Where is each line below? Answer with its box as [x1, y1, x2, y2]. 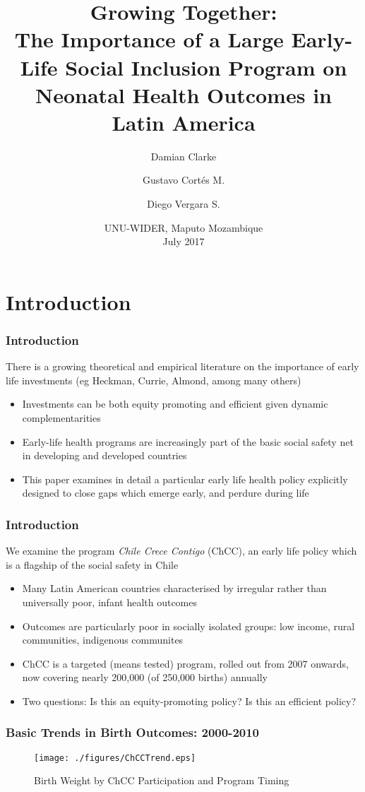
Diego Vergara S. [147, 196, 220, 211]
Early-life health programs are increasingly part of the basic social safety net [22, 434, 354, 449]
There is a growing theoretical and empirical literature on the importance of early [6, 359, 359, 374]
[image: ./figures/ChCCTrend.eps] [34, 752, 196, 763]
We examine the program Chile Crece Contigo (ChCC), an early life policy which [6, 543, 357, 558]
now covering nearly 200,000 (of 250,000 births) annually [22, 670, 268, 685]
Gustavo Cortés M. [142, 172, 225, 187]
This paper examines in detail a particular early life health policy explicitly [22, 471, 348, 486]
